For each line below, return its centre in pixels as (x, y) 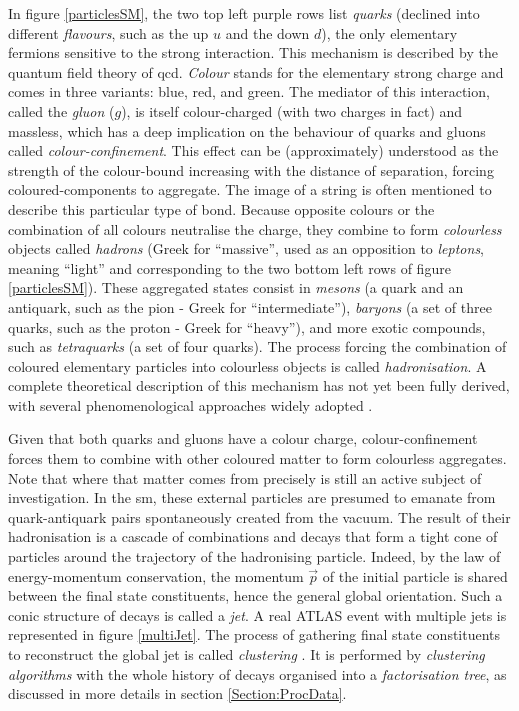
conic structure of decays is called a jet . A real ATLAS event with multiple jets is (257, 614)
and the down (267, 32)
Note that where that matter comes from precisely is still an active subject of (245, 477)
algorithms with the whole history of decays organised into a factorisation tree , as (257, 673)
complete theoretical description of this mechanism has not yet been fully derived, (259, 385)
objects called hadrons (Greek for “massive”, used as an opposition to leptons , (246, 248)
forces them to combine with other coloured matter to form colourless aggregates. (257, 458)
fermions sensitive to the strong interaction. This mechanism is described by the (253, 52)
